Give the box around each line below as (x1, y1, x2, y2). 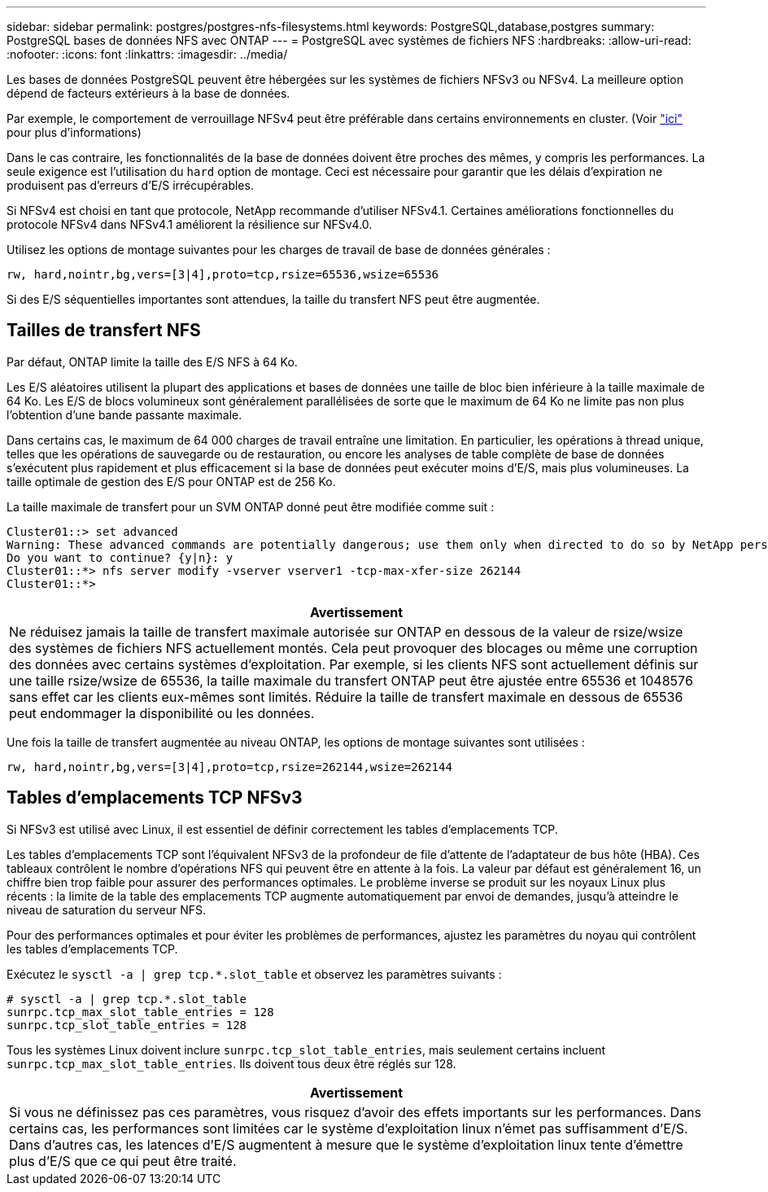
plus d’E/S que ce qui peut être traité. (9, 1152, 237, 1169)
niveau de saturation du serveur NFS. (7, 902, 207, 917)
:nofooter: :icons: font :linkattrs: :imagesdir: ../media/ (7, 47, 288, 61)
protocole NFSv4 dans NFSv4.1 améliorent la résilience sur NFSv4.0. (7, 217, 373, 231)
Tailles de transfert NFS (7, 320, 201, 341)
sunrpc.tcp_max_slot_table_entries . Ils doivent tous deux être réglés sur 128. (7, 1056, 456, 1071)
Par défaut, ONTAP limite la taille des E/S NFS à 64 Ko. (7, 354, 298, 369)
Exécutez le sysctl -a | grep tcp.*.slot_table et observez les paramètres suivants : (7, 966, 502, 981)
